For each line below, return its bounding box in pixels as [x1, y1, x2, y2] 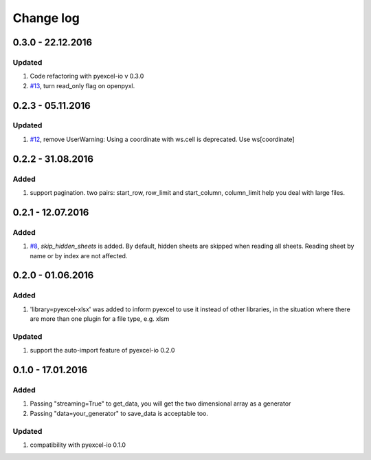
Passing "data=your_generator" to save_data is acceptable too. [30, 409, 209, 417]
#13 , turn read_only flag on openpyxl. [30, 81, 135, 90]
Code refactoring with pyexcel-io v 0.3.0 [30, 72, 144, 81]
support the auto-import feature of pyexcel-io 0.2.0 [30, 346, 175, 355]
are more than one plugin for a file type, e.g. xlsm [30, 315, 170, 323]
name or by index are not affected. [30, 251, 128, 260]
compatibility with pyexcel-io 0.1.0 [30, 441, 126, 449]
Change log [12, 10, 80, 25]
